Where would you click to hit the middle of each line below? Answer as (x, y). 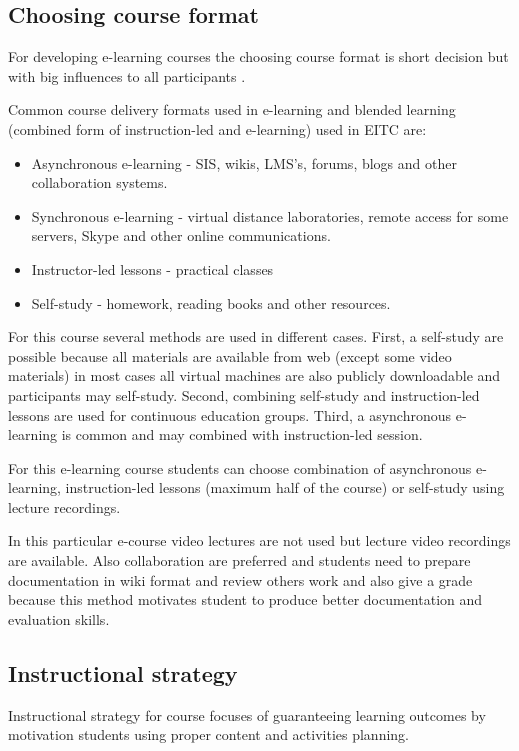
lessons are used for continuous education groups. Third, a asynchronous (230, 414)
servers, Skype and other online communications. (181, 235)
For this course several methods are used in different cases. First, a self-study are (256, 336)
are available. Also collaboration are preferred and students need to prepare (239, 560)
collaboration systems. (99, 182)
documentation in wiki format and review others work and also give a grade (240, 579)
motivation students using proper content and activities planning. (208, 734)
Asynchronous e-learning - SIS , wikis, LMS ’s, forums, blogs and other (244, 162)
